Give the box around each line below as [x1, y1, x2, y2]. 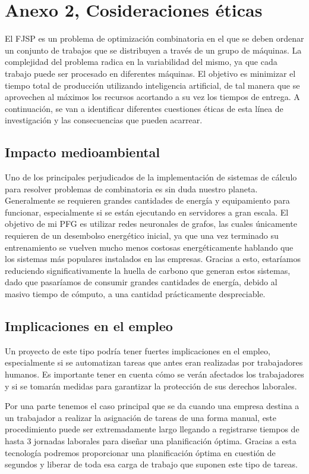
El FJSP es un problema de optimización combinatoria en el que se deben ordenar [5, 32, 304, 45]
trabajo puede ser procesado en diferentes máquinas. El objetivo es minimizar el [5, 67, 296, 79]
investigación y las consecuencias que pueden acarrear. [5, 114, 203, 126]
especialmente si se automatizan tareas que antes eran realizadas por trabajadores [5, 356, 303, 369]
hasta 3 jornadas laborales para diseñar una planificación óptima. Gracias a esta [5, 434, 297, 447]
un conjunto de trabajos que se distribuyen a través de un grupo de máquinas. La [5, 43, 302, 56]
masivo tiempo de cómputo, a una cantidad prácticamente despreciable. [5, 288, 266, 300]
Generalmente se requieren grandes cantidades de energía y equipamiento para [5, 194, 290, 207]
